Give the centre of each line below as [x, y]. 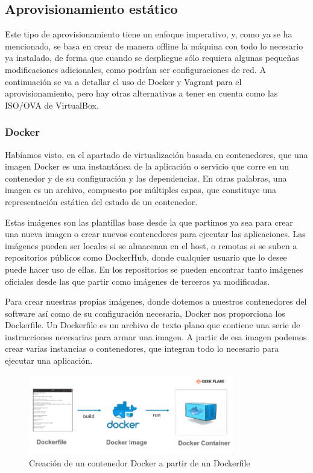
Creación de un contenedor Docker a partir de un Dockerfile [140, 462]
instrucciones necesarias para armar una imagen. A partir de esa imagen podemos [156, 336]
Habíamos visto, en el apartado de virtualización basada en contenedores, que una [156, 154]
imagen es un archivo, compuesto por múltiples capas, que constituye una [141, 190]
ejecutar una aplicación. [49, 360]
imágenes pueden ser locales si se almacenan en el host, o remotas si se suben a [151, 245]
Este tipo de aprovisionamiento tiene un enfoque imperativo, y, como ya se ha [149, 34]
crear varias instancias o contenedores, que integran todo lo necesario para [142, 348]
